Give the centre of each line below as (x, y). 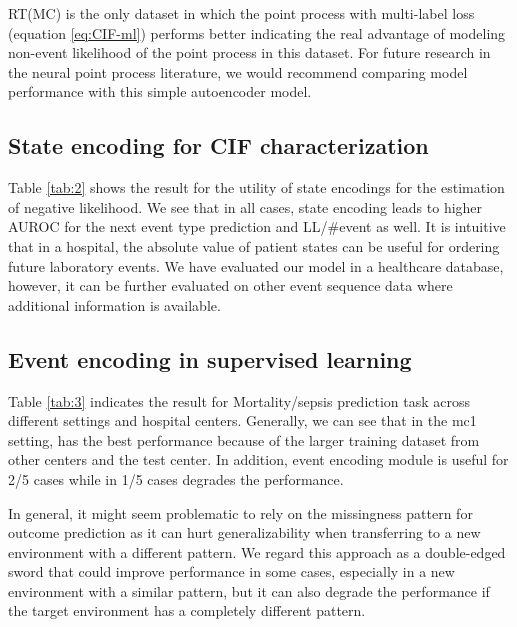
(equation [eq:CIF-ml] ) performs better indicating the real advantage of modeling (257, 32)
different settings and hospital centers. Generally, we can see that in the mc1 (242, 420)
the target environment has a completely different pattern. (187, 610)
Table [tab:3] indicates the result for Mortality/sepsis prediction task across (239, 400)
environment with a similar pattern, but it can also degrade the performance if (249, 590)
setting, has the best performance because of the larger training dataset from (244, 439)
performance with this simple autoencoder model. (160, 91)
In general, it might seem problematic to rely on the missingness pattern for (240, 512)
